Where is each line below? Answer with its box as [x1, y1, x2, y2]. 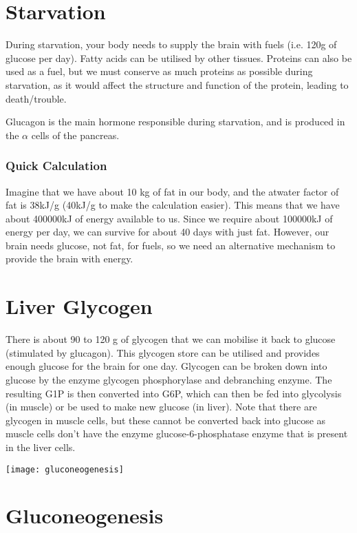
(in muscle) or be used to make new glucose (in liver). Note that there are [6, 399, 317, 414]
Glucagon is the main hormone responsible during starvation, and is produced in [6, 114, 345, 129]
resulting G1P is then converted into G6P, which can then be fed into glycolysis [6, 386, 342, 400]
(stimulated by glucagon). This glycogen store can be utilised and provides [6, 345, 320, 359]
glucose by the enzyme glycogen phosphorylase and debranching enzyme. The [6, 372, 332, 386]
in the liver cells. [6, 439, 76, 454]
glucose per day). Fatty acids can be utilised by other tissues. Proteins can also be [6, 50, 352, 65]
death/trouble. [6, 91, 67, 105]
